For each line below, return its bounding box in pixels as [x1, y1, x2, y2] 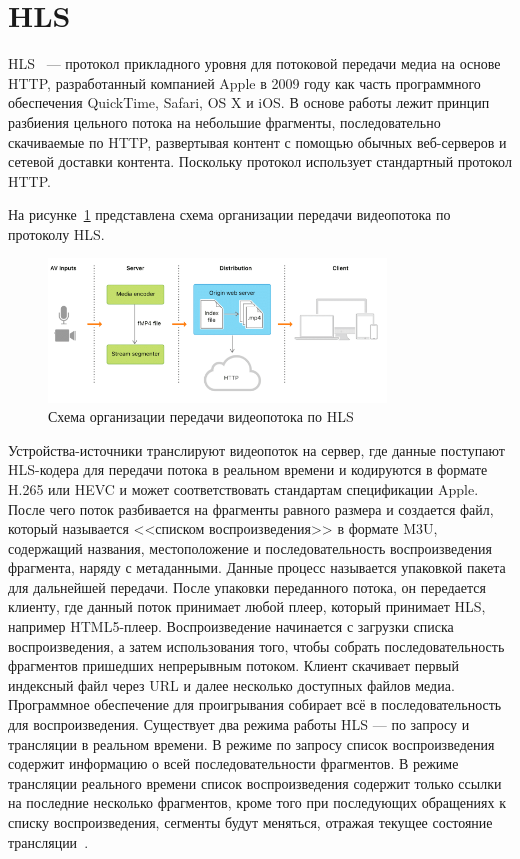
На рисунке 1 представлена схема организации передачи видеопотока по [8, 204, 451, 225]
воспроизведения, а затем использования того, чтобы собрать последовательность [8, 635, 505, 656]
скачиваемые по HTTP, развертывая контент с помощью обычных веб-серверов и [8, 131, 507, 152]
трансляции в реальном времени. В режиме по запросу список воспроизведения [8, 733, 495, 754]
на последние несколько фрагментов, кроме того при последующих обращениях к [8, 792, 506, 813]
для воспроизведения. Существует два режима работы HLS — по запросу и [8, 714, 470, 735]
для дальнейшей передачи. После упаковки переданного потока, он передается [8, 576, 486, 597]
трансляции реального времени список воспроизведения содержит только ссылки [8, 772, 502, 793]
